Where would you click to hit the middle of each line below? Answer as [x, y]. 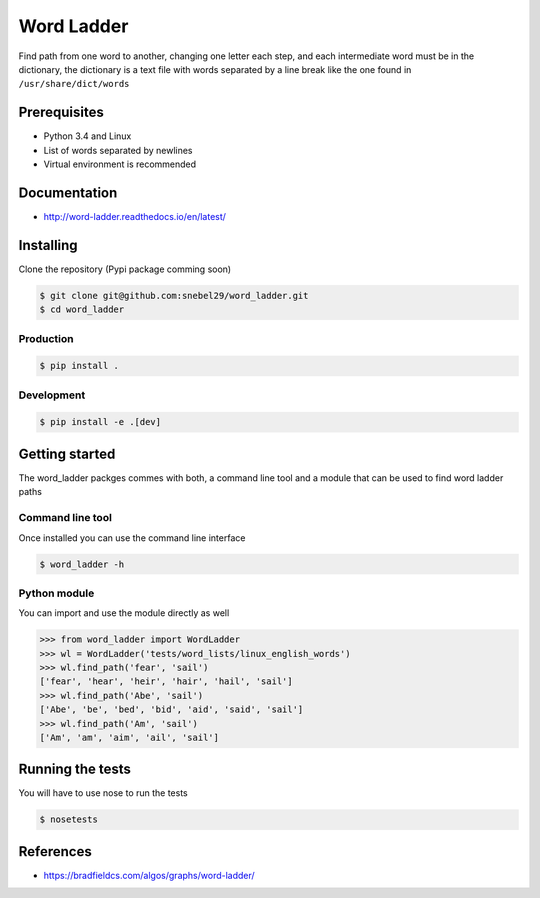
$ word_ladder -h [82, 564]
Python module [56, 593]
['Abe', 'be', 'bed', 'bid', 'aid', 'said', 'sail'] [171, 709]
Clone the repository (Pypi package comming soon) [125, 269]
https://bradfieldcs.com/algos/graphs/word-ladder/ [149, 875]
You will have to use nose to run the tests [103, 793]
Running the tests [75, 769]
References [55, 851]
